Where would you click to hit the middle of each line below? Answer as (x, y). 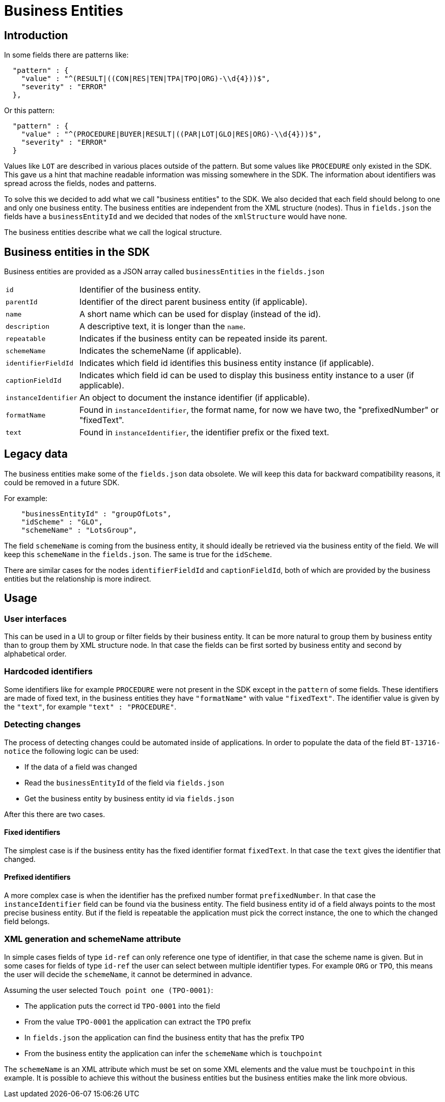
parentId (22, 302)
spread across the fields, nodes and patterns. (80, 183)
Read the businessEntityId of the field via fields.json (124, 782)
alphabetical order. (35, 654)
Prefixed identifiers (37, 877)
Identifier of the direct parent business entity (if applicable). (193, 302)
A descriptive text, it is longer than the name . (162, 326)
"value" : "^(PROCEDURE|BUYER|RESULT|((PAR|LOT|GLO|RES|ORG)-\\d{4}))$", (171, 134)
